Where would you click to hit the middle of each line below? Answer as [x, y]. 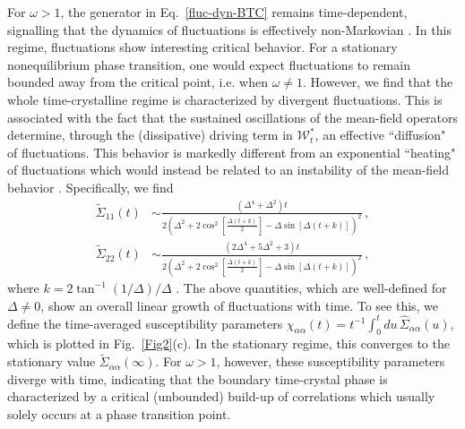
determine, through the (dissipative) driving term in [150, 135]
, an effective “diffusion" [380, 135]
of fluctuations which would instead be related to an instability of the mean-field [228, 170]
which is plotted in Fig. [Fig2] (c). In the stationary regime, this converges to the [228, 343]
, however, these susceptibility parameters [331, 361]
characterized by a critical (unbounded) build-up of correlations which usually [221, 396]
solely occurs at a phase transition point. [119, 414]
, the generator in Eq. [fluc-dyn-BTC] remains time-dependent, [234, 12]
